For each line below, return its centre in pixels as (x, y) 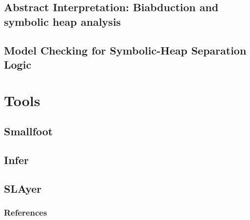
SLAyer (23, 188)
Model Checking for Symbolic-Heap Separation (125, 50)
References (26, 212)
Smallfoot (29, 131)
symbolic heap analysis (62, 21)
